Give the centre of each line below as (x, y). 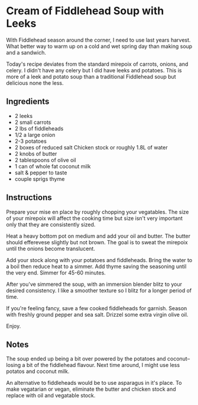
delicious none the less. (35, 83)
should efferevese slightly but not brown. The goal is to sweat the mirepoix (97, 242)
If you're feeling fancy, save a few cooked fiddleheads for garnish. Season (97, 308)
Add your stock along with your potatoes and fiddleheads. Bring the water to (99, 260)
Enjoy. (14, 326)
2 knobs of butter (36, 154)
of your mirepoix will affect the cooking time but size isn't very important (95, 218)
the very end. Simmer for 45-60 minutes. (56, 272)
